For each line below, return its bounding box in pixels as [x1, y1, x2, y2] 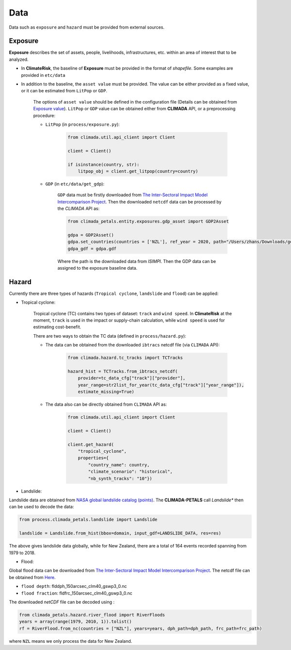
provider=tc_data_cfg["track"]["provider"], [78, 376, 186, 381]
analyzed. [9, 56, 29, 62]
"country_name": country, [88, 462, 150, 467]
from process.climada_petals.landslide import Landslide [19, 517, 158, 522]
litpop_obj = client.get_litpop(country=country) [78, 168, 198, 174]
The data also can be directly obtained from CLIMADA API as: [45, 401, 167, 408]
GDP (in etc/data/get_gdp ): [45, 181, 104, 187]
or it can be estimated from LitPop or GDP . [21, 88, 108, 94]
